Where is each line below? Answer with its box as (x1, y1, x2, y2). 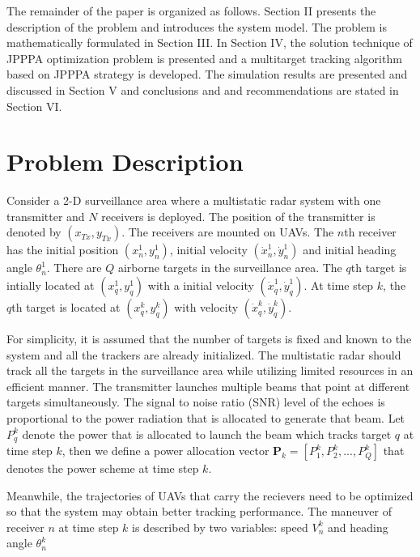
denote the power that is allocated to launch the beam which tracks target (22, 425, 392, 442)
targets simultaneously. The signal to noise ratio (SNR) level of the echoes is (6, 393, 385, 410)
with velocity (174, 299, 239, 316)
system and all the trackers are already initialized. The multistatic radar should (6, 346, 401, 363)
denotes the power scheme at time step (6, 460, 199, 477)
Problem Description (6, 145, 244, 178)
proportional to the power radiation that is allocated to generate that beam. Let (6, 410, 405, 427)
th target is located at (11, 299, 121, 316)
